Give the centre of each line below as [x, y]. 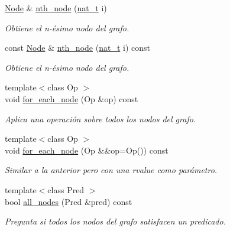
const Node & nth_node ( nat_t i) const [77, 48]
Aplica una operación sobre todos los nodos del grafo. [101, 118]
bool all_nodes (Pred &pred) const [69, 201]
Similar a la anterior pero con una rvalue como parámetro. [111, 170]
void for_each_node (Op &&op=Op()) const [87, 150]
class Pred [66, 189]
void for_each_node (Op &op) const [72, 98]
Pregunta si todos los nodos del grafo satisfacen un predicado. [115, 221]
